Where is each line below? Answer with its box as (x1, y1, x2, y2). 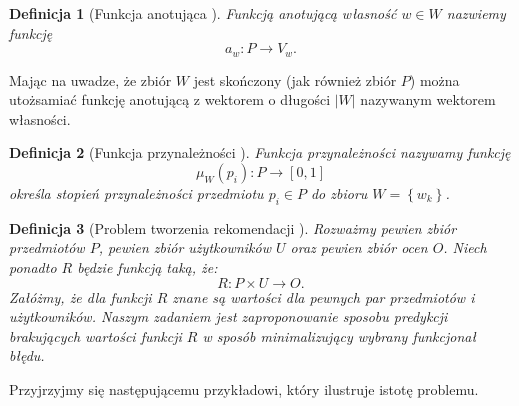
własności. (9, 108, 71, 129)
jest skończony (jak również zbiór (193, 69, 397, 90)
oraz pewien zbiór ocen (290, 237, 428, 258)
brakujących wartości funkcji (9, 325, 182, 346)
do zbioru (310, 183, 368, 204)
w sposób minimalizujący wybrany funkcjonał (202, 325, 476, 346)
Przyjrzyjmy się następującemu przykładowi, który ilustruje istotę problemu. (9, 378, 479, 399)
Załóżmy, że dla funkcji (9, 286, 152, 307)
